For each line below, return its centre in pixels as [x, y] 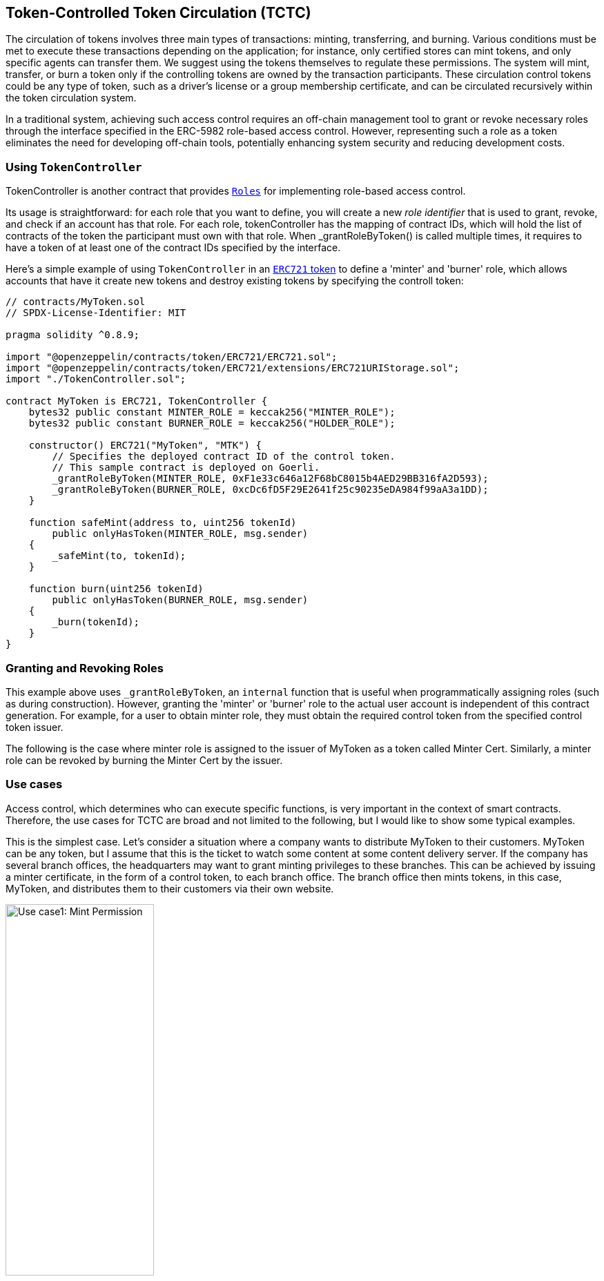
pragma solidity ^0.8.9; [72, 335]
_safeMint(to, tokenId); [119, 556]
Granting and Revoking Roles [85, 668]
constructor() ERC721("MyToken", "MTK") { [145, 446]
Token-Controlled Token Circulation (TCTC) [158, 13]
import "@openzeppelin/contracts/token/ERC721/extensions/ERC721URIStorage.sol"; [233, 368]
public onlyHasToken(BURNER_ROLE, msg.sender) [180, 600]
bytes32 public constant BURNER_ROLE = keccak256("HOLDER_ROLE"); [212, 423]
